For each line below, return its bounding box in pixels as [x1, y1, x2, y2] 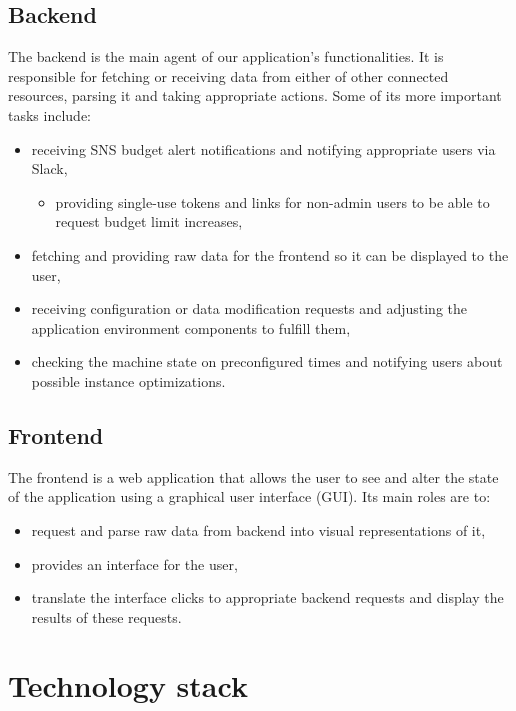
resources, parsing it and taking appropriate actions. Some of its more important [8, 85, 502, 106]
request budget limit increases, [55, 211, 243, 232]
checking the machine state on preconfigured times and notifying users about [31, 351, 503, 372]
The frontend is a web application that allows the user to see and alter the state [8, 466, 499, 487]
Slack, [31, 158, 68, 179]
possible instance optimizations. [31, 370, 226, 391]
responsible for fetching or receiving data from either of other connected [8, 65, 449, 86]
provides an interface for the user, [31, 553, 238, 574]
